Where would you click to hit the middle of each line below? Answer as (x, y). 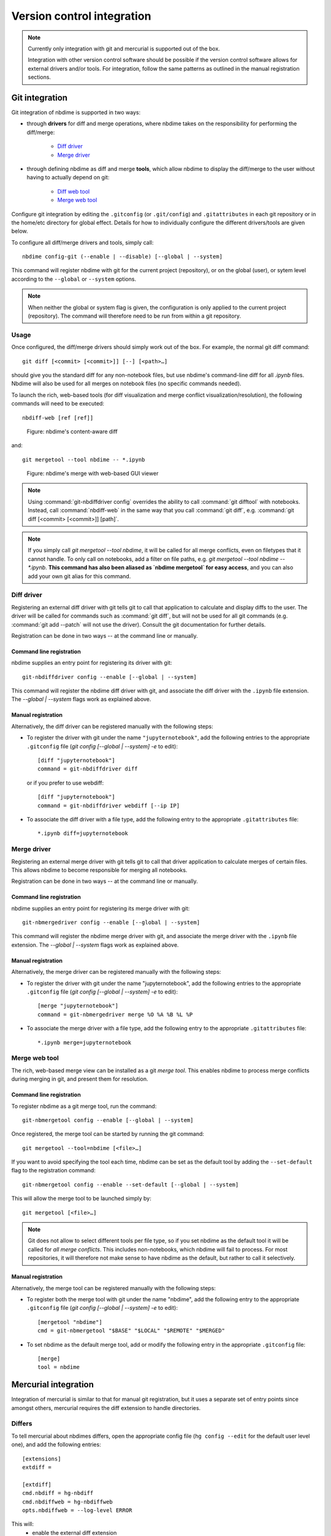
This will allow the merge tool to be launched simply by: (81, 1199)
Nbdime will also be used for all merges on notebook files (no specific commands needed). (126, 383)
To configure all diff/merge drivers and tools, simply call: (82, 242)
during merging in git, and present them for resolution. (80, 1079)
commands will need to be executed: (58, 404)
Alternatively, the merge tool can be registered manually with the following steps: (113, 1288)
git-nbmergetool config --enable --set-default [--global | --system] (131, 1185)
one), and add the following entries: (56, 1444)
